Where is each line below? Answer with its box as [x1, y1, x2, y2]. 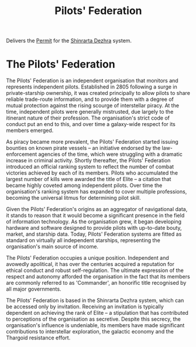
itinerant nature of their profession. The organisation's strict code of [6, 114, 170, 121]
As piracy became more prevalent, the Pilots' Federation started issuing [6, 138, 178, 145]
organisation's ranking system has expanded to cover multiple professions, [6, 188, 187, 195]
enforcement [6, 151, 37, 158]
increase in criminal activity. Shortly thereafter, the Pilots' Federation [6, 157, 171, 164]
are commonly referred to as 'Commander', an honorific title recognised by [6, 280, 187, 287]
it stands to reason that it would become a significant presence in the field [6, 212, 185, 219]
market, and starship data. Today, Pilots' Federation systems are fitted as [6, 230, 182, 238]
